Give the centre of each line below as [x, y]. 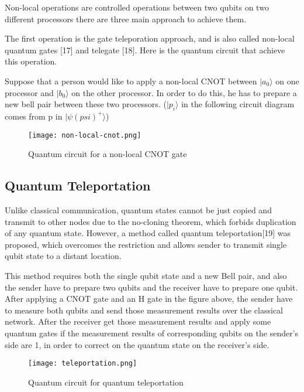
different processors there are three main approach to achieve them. [126, 18]
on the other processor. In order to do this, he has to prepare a [184, 92]
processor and [29, 92]
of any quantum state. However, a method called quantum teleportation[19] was [148, 233]
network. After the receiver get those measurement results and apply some [138, 321]
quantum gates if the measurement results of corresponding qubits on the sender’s [152, 333]
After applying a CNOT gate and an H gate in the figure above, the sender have [149, 299]
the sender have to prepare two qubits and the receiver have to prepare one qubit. [151, 287]
